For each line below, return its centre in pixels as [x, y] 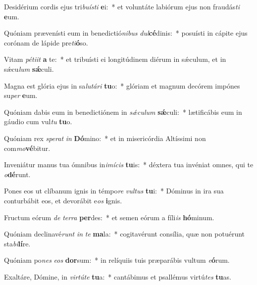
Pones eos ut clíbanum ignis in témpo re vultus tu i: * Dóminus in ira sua [114, 191]
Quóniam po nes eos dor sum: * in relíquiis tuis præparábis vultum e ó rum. [117, 260]
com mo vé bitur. [27, 148]
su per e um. [21, 95]
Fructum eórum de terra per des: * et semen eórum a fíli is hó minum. [109, 217]
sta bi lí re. [17, 243]
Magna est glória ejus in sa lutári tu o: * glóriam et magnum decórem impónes [122, 85]
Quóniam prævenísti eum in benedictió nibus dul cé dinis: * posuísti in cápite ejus [126, 33]
